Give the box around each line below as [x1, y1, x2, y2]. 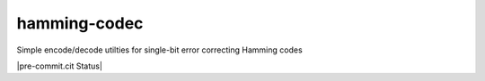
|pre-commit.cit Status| [16, 61, 103, 71]
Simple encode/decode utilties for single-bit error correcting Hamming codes [16, 45, 303, 55]
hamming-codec [16, 13, 144, 33]
